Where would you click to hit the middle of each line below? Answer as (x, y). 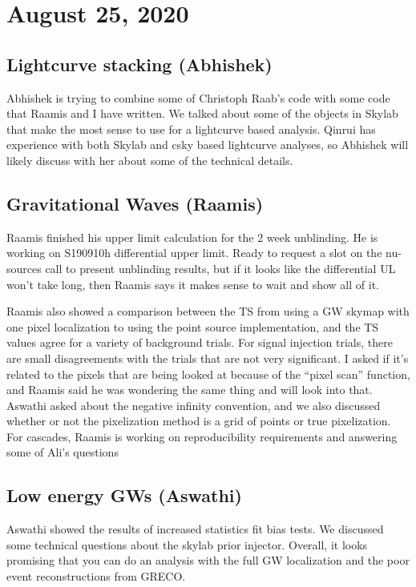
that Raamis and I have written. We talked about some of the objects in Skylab (202, 113)
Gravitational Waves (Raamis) (135, 203)
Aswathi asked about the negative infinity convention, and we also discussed (194, 405)
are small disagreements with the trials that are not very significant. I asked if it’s (208, 358)
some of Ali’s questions (63, 452)
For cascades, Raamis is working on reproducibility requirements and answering (202, 436)
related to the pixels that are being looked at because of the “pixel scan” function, (208, 374)
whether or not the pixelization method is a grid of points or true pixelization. (199, 421)
